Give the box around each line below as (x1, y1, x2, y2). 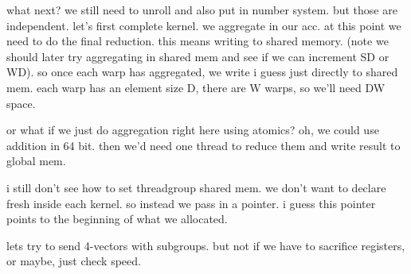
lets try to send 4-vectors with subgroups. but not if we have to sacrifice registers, (6, 237, 405, 253)
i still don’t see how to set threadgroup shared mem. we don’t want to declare (6, 179, 386, 195)
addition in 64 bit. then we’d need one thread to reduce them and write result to (6, 137, 401, 153)
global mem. (6, 152, 66, 169)
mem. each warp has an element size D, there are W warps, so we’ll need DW (6, 79, 386, 95)
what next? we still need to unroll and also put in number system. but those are (6, 2, 397, 17)
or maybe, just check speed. (6, 253, 141, 269)
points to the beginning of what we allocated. (6, 210, 228, 227)
